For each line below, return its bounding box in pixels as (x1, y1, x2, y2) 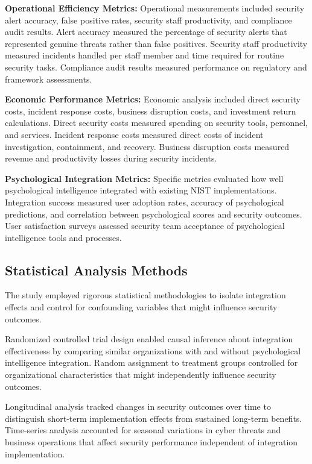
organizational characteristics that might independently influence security (5, 368, 276, 381)
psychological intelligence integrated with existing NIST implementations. (5, 184, 277, 196)
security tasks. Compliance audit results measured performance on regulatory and (5, 60, 307, 73)
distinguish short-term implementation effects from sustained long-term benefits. (5, 412, 302, 424)
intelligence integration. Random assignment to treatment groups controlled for (5, 356, 298, 369)
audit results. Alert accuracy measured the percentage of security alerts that (5, 25, 287, 38)
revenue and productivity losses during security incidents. (5, 152, 217, 165)
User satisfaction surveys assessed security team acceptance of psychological (5, 219, 285, 232)
